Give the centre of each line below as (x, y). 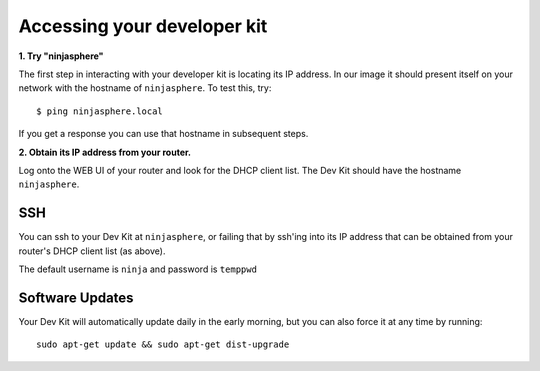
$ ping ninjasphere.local (100, 111)
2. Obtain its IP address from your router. (105, 152)
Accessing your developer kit (143, 26)
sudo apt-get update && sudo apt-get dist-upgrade (163, 344)
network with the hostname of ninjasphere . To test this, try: (145, 88)
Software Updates (76, 297)
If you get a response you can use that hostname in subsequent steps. (163, 134)
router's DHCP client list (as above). (92, 251)
